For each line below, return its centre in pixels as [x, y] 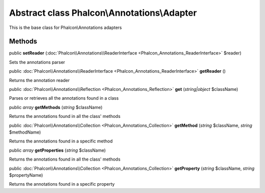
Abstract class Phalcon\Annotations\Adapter [103, 13]
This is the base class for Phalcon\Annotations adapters [66, 28]
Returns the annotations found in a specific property [62, 184]
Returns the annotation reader [39, 80]
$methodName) [25, 132]
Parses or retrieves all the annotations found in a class [64, 98]
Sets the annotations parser [37, 62]
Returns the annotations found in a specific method [61, 141]
